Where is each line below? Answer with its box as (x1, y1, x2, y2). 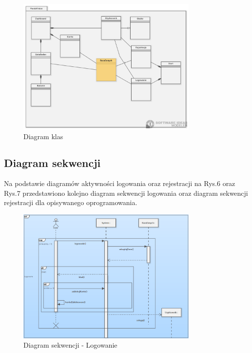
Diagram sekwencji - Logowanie (23, 340, 117, 350)
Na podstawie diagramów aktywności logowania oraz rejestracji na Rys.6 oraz (4, 178, 235, 188)
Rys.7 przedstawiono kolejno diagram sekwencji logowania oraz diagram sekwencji (4, 187, 248, 198)
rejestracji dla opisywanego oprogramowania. (4, 197, 137, 208)
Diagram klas (23, 131, 63, 142)
